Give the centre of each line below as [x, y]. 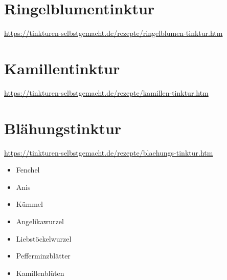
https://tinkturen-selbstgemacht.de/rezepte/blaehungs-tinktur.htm [109, 152]
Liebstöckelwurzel [44, 238]
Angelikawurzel [40, 221]
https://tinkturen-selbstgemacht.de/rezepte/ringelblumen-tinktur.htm [113, 33]
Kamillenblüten [40, 273]
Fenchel [28, 170]
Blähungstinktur [63, 128]
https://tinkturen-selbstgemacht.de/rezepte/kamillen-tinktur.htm [106, 92]
